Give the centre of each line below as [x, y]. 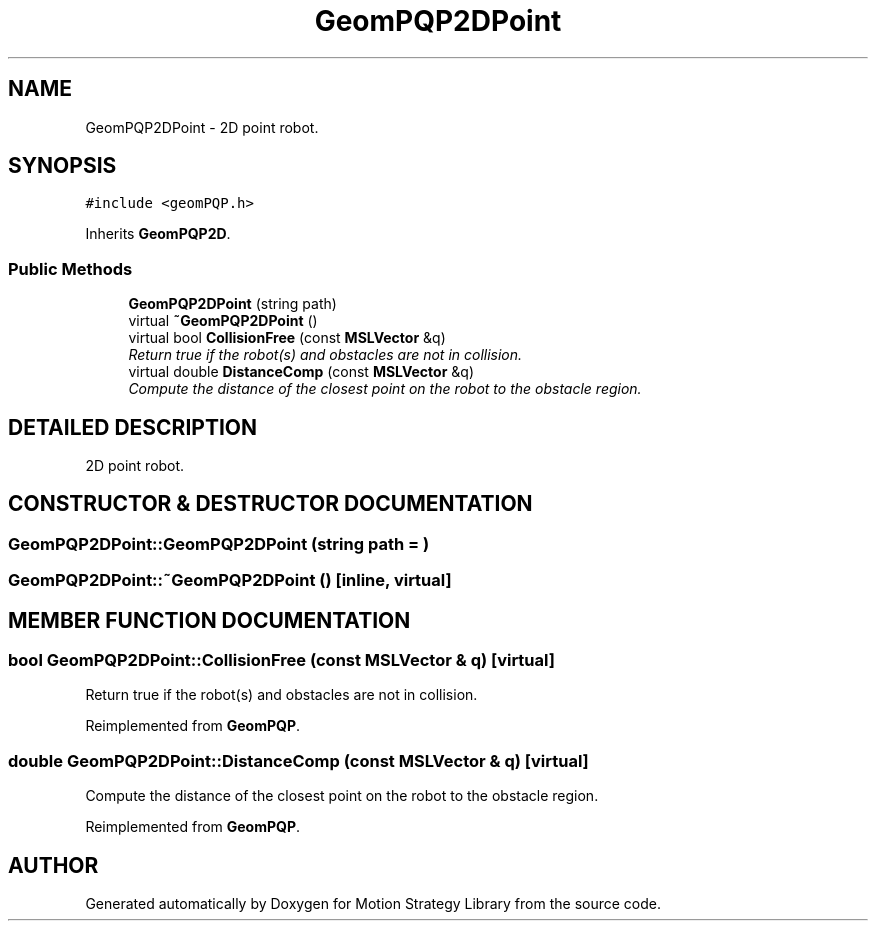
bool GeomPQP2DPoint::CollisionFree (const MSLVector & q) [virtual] [281, 660]
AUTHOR [53, 865]
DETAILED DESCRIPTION [133, 427]
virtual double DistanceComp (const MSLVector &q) [301, 372]
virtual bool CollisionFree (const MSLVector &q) [287, 338]
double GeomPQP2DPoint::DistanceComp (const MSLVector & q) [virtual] [298, 760]
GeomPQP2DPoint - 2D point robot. [202, 127]
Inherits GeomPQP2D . [158, 234]
